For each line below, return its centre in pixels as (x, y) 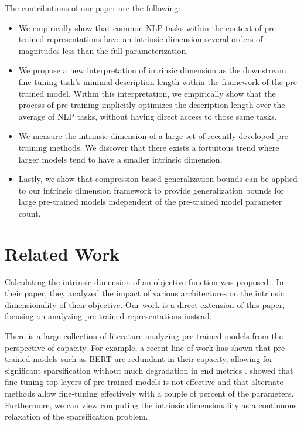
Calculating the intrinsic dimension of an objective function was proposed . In (144, 281)
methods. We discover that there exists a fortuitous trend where (164, 147)
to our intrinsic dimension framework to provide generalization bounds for (151, 190)
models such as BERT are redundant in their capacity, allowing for (153, 359)
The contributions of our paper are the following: (93, 8)
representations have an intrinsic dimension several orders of (155, 39)
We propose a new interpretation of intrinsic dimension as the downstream (152, 70)
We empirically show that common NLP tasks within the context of (140, 27)
